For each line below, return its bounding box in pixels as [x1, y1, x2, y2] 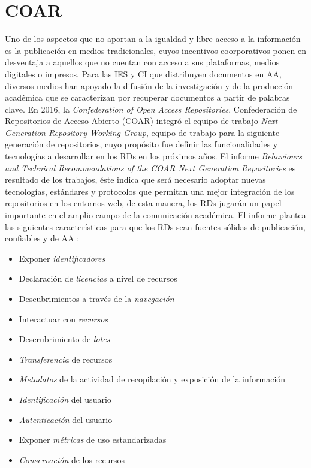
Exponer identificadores [19, 252, 105, 264]
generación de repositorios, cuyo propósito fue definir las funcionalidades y [5, 138, 278, 150]
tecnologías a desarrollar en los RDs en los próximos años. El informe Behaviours [5, 150, 302, 162]
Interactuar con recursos [19, 312, 108, 325]
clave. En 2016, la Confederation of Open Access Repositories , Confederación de [5, 102, 297, 115]
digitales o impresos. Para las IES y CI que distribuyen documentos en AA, [5, 67, 282, 80]
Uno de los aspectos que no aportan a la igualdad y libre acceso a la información [5, 32, 301, 45]
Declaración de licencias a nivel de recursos [19, 272, 177, 285]
